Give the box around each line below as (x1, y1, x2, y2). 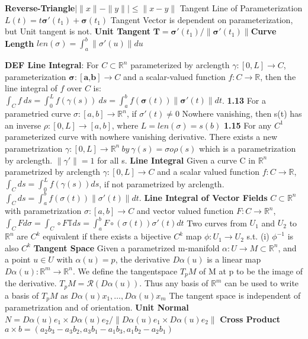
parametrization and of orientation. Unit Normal (5, 301, 189, 314)
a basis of (5, 289, 39, 301)
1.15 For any (224, 119, 272, 131)
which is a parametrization (199, 142, 296, 154)
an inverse (5, 119, 41, 131)
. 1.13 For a (222, 94, 266, 106)
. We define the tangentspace (72, 264, 178, 277)
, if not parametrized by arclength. (99, 177, 224, 190)
